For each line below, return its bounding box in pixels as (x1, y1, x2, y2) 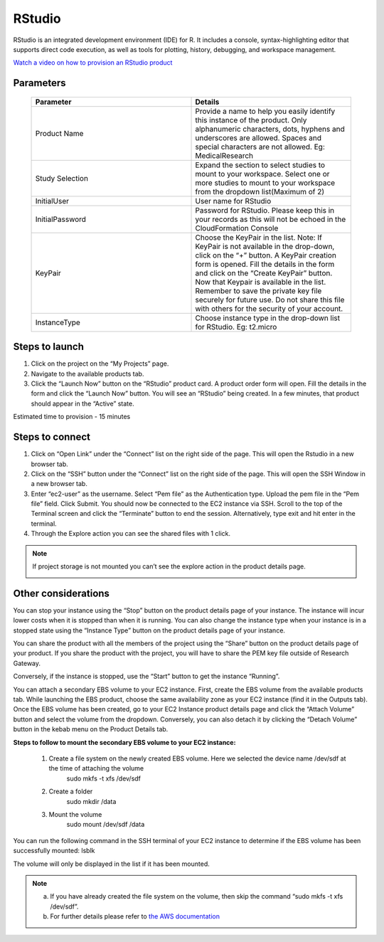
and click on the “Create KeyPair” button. (195, 268, 333, 277)
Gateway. (13, 659, 41, 667)
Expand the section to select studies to (195, 160, 326, 170)
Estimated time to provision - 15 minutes (13, 413, 131, 421)
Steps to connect (13, 431, 90, 443)
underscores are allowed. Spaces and (195, 132, 322, 142)
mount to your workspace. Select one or (195, 169, 330, 179)
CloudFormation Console (195, 223, 279, 233)
